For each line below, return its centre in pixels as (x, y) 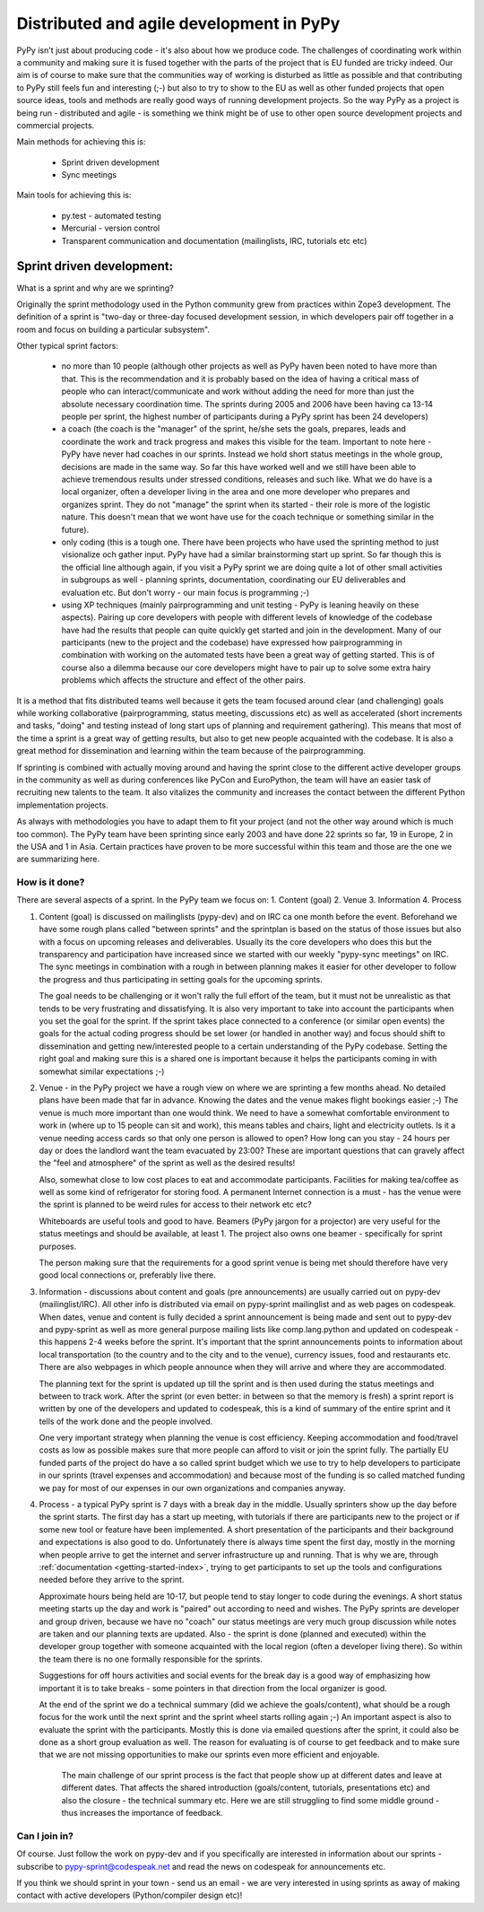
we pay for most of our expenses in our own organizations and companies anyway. (192, 1488)
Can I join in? (45, 1836)
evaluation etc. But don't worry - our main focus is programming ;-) (186, 592)
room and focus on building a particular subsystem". (113, 329)
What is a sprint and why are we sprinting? (95, 288)
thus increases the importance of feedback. (142, 1813)
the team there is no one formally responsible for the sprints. (151, 1659)
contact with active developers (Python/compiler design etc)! (130, 1895)
